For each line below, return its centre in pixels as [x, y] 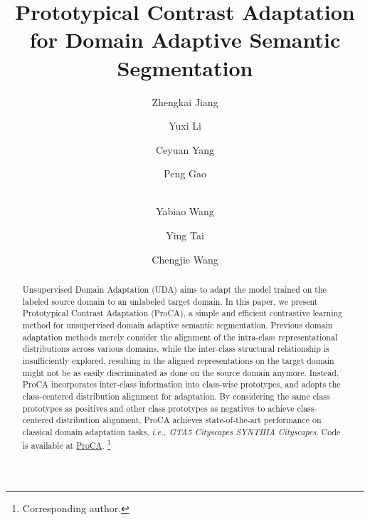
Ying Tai [185, 235]
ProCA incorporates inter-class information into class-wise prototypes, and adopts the [181, 384]
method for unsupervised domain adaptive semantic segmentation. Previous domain [178, 325]
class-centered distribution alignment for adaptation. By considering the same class [176, 396]
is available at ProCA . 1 [67, 444]
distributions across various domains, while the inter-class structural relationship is [176, 349]
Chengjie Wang [185, 259]
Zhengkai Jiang [185, 102]
